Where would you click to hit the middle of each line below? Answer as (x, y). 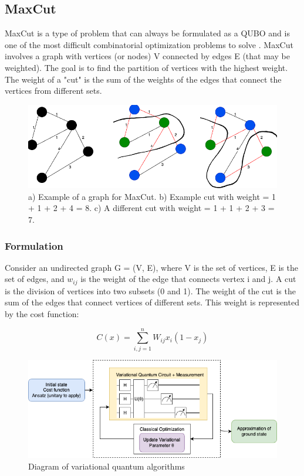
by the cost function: (42, 314)
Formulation (34, 245)
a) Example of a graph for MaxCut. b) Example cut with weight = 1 (152, 196)
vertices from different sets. (53, 91)
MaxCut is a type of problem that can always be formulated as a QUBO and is (147, 33)
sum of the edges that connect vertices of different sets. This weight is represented (152, 302)
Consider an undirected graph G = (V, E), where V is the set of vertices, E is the (151, 267)
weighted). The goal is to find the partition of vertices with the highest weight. (146, 67)
